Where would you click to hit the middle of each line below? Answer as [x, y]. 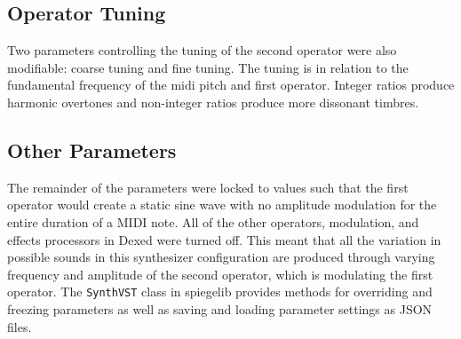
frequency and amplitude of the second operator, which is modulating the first [220, 274]
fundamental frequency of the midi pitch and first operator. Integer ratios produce [231, 85]
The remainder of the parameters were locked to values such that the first [208, 187]
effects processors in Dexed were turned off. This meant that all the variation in [224, 239]
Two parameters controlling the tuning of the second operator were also [202, 50]
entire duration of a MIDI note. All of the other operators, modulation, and [213, 221]
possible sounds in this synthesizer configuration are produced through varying [221, 257]
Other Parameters [92, 150]
